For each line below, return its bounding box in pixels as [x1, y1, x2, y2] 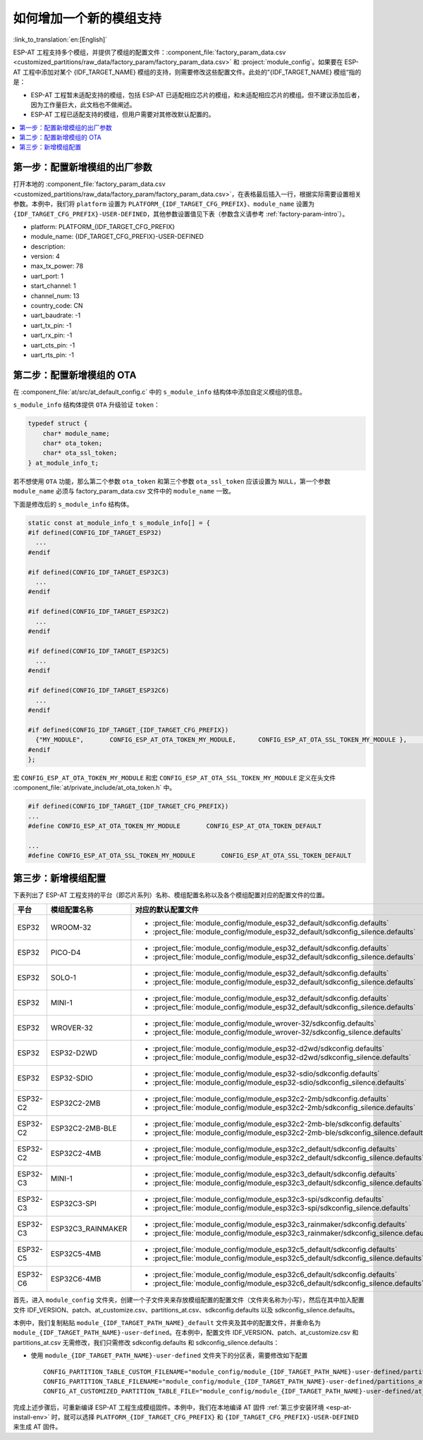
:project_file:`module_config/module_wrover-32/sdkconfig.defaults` [152, 1019, 376, 1028]
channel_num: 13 [30, 291, 80, 300]
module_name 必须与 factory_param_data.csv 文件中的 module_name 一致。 [13, 487, 235, 496]
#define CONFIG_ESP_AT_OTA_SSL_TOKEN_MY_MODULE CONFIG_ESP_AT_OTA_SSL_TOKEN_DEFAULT [27, 851, 352, 860]
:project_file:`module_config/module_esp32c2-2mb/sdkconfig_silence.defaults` [152, 1103, 416, 1113]
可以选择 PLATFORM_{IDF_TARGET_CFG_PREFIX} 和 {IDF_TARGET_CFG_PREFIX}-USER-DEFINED [69, 1413, 359, 1422]
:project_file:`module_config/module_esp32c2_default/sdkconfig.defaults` [152, 1144, 398, 1154]
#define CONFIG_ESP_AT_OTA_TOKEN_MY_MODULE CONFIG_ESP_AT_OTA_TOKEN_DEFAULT [27, 822, 322, 830]
